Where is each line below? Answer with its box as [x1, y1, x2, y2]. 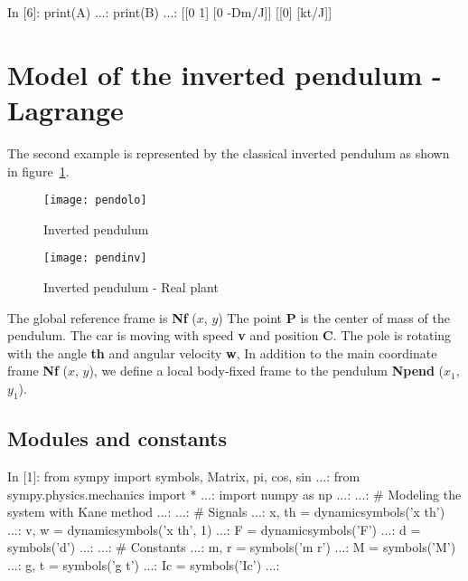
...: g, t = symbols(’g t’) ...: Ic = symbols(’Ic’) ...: [7, 555, 280, 574]
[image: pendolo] [43, 194, 147, 207]
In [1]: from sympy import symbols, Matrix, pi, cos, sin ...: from [7, 466, 360, 485]
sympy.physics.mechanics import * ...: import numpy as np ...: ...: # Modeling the [7, 484, 462, 503]
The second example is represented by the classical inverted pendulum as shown [7, 143, 450, 162]
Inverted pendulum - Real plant [43, 278, 219, 296]
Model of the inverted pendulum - [7, 55, 442, 92]
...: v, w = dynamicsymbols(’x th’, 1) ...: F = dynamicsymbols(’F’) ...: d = [7, 519, 421, 538]
